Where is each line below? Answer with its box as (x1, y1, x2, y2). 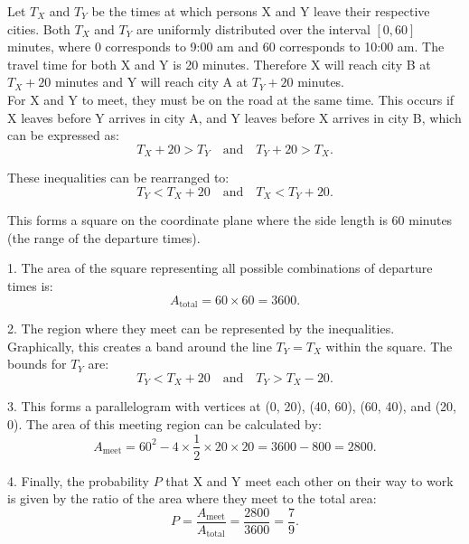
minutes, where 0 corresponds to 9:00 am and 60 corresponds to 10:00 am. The (7, 37, 445, 56)
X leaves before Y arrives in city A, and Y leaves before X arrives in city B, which (7, 108, 462, 127)
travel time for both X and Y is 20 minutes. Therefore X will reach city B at (7, 54, 431, 73)
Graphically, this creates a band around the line (7, 336, 272, 355)
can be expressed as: (7, 126, 119, 145)
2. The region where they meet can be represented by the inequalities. (7, 319, 395, 338)
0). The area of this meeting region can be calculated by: (7, 414, 322, 433)
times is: (7, 277, 53, 295)
